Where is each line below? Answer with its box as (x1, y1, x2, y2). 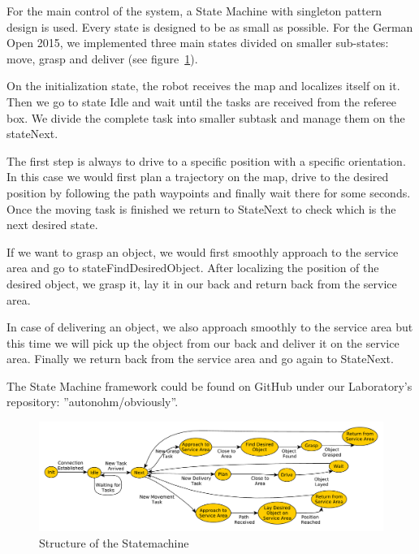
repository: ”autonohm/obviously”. (6, 393, 179, 410)
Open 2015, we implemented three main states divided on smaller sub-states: (6, 34, 389, 51)
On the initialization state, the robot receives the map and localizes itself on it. (6, 77, 400, 94)
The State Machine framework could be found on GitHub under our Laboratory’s (6, 377, 413, 394)
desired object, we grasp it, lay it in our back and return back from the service (6, 275, 397, 292)
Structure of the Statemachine (39, 535, 189, 552)
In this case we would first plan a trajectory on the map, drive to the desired (6, 168, 389, 185)
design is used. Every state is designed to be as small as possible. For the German (6, 18, 413, 35)
